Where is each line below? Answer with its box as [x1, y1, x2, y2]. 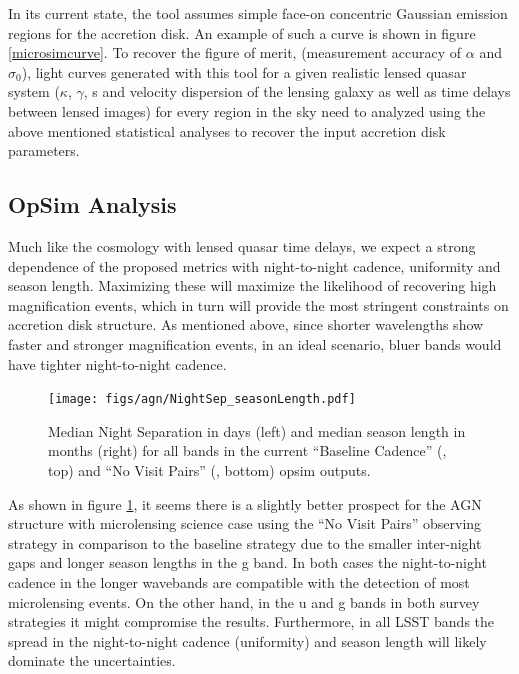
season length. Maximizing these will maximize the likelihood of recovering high [8, 275, 497, 296]
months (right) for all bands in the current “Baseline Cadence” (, [48, 440, 447, 461]
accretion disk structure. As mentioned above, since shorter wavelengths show [8, 314, 484, 335]
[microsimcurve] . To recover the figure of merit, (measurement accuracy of [8, 42, 462, 63]
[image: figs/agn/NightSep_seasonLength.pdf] [48, 392, 356, 407]
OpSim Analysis [8, 189, 177, 220]
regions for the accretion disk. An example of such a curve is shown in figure [8, 22, 476, 43]
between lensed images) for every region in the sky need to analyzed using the [8, 100, 486, 121]
